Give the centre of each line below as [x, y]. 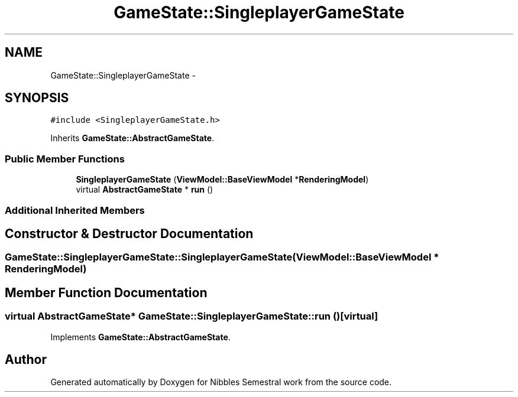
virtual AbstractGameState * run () [145, 190]
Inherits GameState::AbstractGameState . [132, 138]
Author [26, 360]
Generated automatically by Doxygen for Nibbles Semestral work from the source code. [221, 382]
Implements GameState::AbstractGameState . [140, 337]
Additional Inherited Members [75, 210]
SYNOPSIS [37, 98]
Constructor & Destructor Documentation [129, 233]
